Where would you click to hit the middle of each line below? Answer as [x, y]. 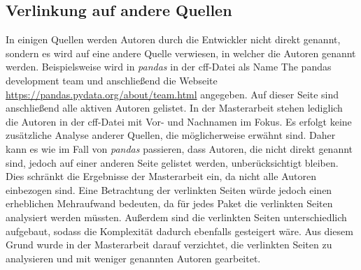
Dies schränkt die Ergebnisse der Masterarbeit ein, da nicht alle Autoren [161, 176]
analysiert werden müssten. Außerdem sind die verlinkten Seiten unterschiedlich [176, 217]
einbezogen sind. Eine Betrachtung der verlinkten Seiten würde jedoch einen [169, 189]
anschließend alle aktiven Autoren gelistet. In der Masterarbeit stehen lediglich [174, 108]
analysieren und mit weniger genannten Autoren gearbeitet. [133, 258]
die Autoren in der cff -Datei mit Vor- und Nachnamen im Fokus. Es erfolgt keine [179, 121]
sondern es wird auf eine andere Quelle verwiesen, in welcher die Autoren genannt [181, 53]
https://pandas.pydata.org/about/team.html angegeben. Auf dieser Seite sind [172, 94]
